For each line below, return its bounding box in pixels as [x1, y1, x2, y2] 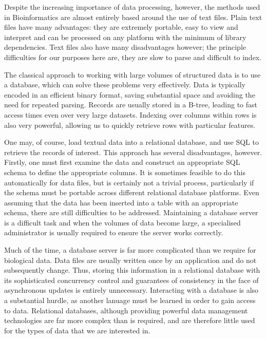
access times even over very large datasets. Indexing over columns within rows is [4, 109, 257, 120]
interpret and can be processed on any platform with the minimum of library [4, 31, 246, 42]
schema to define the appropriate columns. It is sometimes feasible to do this [4, 166, 245, 177]
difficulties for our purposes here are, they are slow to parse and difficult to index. [4, 51, 262, 62]
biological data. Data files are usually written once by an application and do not [4, 254, 257, 265]
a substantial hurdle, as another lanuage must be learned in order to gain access [4, 295, 256, 306]
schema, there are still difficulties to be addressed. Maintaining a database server [4, 207, 258, 218]
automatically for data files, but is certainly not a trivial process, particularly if [4, 177, 254, 187]
